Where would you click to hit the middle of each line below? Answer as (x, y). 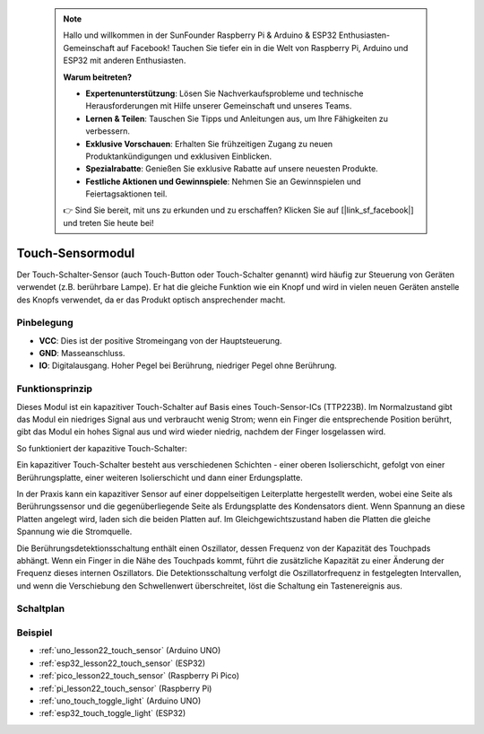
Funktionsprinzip (55, 389)
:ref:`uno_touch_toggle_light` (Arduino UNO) (120, 701)
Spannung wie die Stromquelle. (74, 532)
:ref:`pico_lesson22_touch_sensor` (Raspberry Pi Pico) (139, 676)
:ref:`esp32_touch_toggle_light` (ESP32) (112, 713)
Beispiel (35, 633)
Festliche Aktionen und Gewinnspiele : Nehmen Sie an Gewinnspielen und (224, 181)
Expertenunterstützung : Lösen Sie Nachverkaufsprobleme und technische (225, 93)
